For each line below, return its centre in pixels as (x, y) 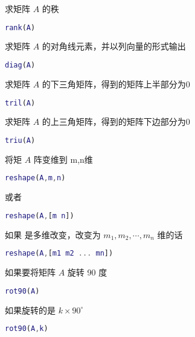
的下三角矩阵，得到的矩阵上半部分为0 (116, 83)
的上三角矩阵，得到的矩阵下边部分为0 (116, 121)
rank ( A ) (20, 27)
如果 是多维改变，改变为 (53, 234)
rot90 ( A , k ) (27, 329)
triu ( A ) (20, 140)
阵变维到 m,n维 (63, 159)
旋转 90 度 (87, 272)
